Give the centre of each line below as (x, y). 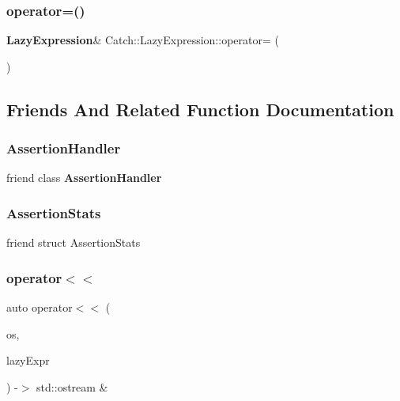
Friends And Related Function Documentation (200, 109)
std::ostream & (72, 386)
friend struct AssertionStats (74, 242)
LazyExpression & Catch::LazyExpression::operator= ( (143, 40)
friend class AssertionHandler (84, 178)
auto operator (40, 307)
